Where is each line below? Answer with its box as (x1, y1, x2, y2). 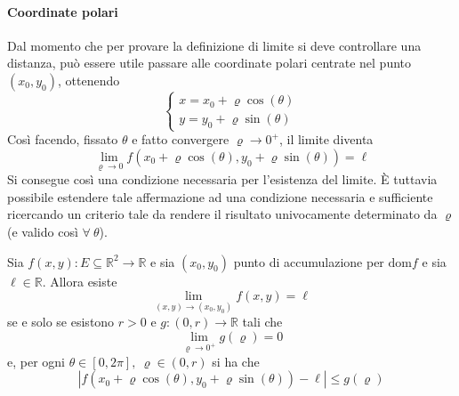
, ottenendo (57, 70, 120, 89)
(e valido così (7, 222, 78, 240)
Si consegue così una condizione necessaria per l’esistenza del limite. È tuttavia (7, 170, 438, 189)
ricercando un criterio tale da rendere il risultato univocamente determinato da (7, 205, 438, 223)
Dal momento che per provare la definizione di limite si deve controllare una (7, 36, 422, 54)
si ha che (212, 352, 260, 370)
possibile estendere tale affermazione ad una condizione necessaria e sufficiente (7, 187, 433, 206)
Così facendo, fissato (7, 130, 118, 149)
